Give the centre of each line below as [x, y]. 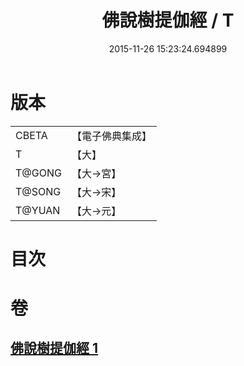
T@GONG [38, 173]
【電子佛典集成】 [111, 136]
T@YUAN [38, 210]
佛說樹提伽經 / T [168, 20]
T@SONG [38, 191]
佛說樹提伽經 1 [54, 348]
